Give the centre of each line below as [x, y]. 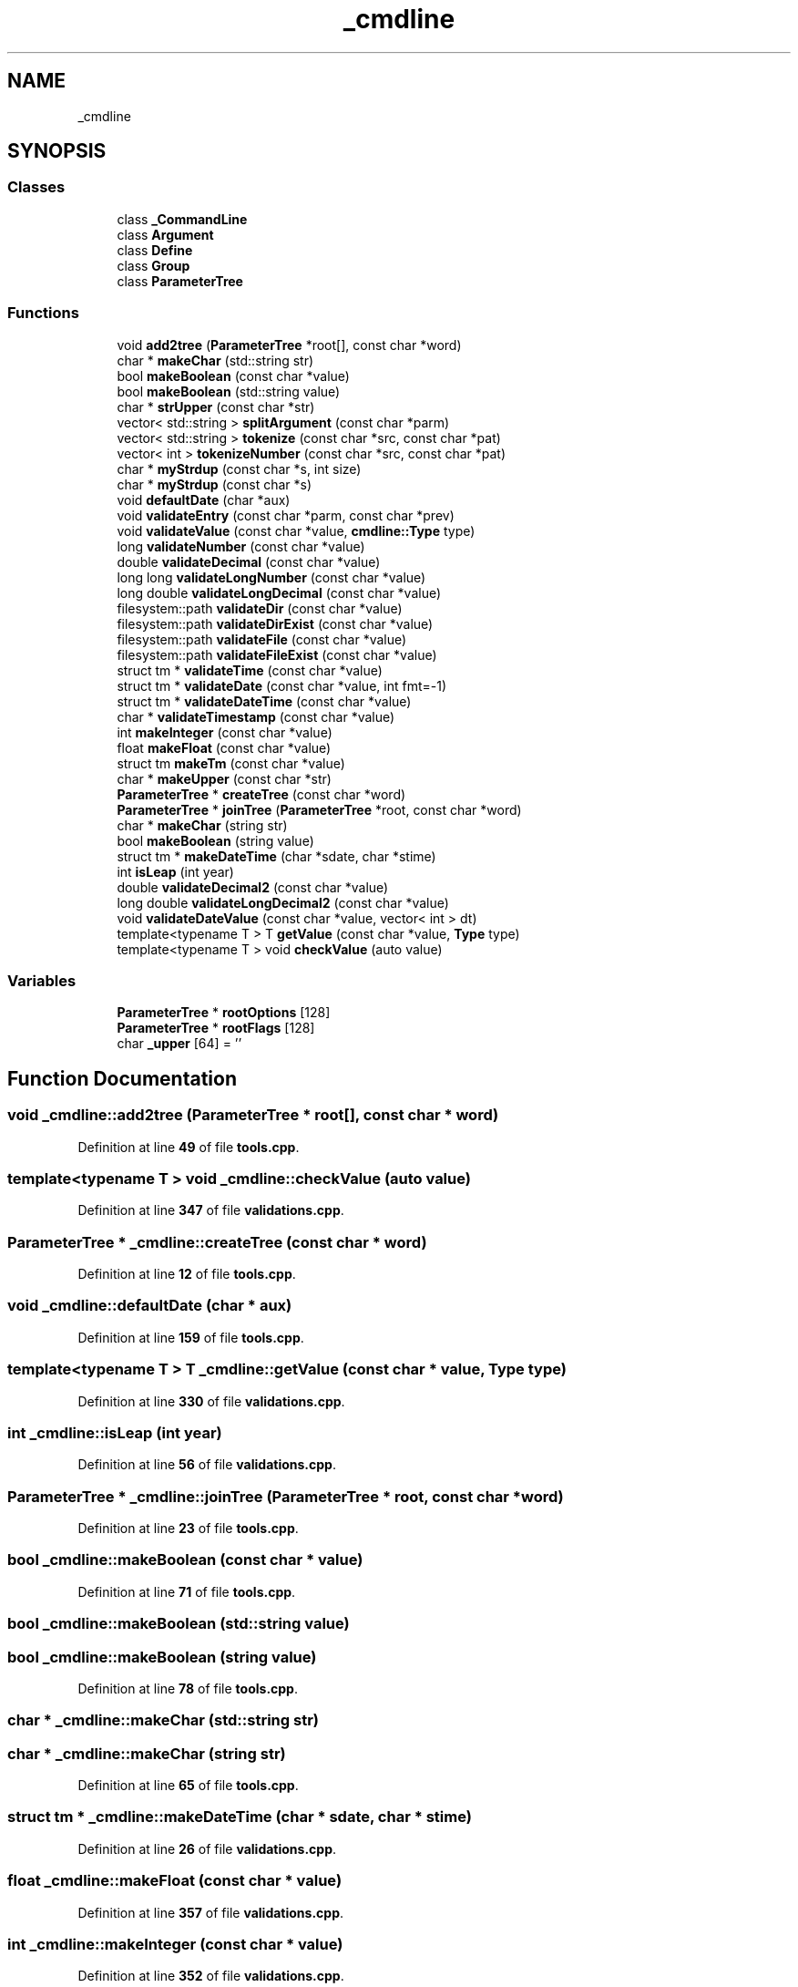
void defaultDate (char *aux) [204, 499]
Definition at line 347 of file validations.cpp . [211, 1210]
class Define [155, 250]
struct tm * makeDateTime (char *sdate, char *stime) [276, 856]
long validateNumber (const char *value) [241, 546]
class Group [153, 265]
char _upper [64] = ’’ [179, 1044]
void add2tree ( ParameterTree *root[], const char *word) [289, 345]
